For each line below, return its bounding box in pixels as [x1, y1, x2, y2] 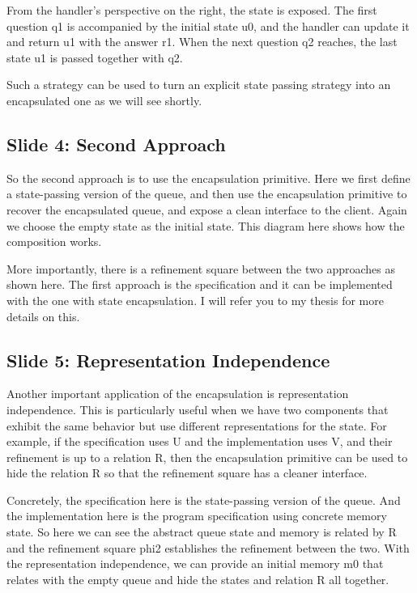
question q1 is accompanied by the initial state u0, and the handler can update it [6, 17, 410, 34]
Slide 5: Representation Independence [6, 347, 330, 372]
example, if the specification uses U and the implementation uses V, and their [6, 433, 393, 450]
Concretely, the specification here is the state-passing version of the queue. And [6, 491, 401, 508]
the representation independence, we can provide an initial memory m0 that [6, 555, 384, 572]
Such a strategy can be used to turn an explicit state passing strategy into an [6, 76, 391, 93]
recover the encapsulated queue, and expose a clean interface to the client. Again [6, 201, 407, 218]
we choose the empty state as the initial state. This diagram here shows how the [6, 217, 405, 234]
